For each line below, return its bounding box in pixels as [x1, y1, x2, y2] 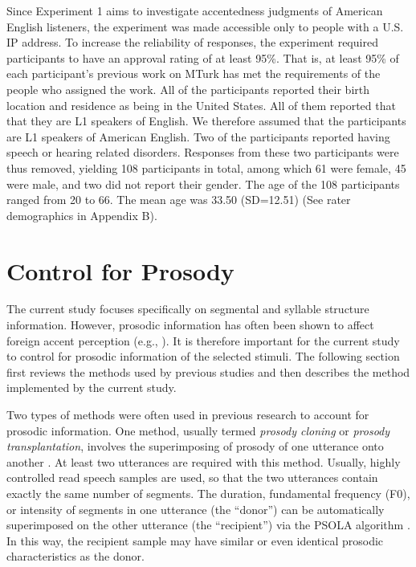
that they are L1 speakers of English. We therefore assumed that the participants [6, 112, 406, 129]
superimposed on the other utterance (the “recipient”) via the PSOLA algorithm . [6, 516, 410, 533]
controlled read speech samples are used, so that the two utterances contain [6, 469, 378, 486]
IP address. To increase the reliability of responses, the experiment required [6, 34, 378, 51]
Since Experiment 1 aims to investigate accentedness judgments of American [6, 2, 383, 18]
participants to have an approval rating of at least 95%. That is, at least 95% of [6, 49, 399, 66]
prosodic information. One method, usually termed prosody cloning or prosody [6, 422, 390, 439]
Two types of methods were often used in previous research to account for [6, 406, 369, 422]
